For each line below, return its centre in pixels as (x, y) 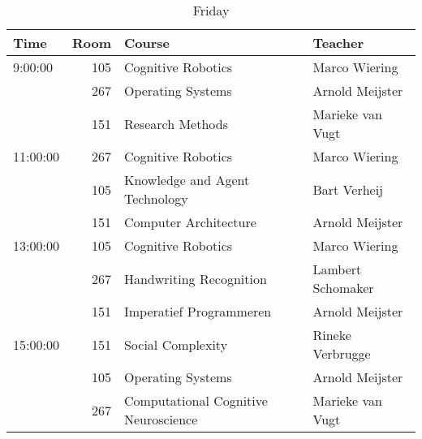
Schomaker (343, 288)
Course (146, 43)
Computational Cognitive (196, 400)
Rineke (332, 335)
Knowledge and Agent (187, 180)
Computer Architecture (190, 222)
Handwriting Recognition (195, 278)
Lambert (337, 269)
